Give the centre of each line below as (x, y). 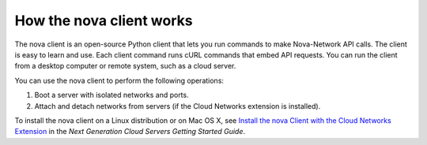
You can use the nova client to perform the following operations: (119, 80)
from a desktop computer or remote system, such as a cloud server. (125, 66)
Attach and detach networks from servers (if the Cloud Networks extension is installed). (178, 106)
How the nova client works (104, 20)
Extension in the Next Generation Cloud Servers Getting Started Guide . (130, 132)
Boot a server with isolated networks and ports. (111, 95)
